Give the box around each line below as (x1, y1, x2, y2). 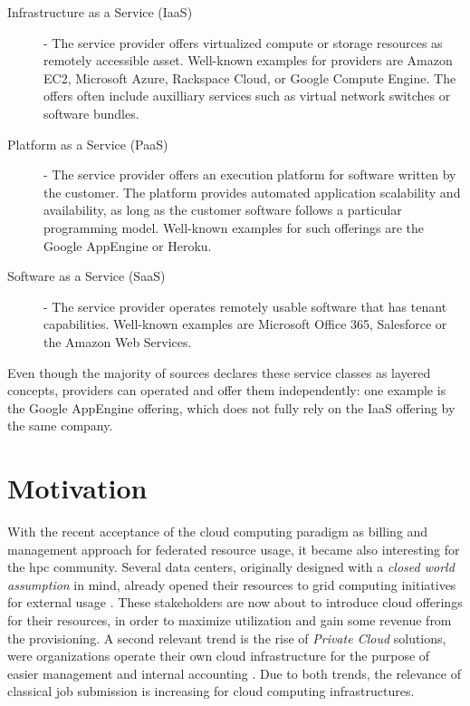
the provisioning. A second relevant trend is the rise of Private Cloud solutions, (7, 628, 446, 647)
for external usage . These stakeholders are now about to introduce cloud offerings (7, 593, 463, 612)
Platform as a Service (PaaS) (7, 134, 168, 153)
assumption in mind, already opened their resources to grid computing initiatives (7, 575, 456, 594)
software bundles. (43, 103, 139, 122)
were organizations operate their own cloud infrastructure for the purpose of (7, 646, 430, 665)
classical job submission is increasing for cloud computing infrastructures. (7, 682, 415, 701)
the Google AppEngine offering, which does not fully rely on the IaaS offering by (7, 398, 456, 417)
